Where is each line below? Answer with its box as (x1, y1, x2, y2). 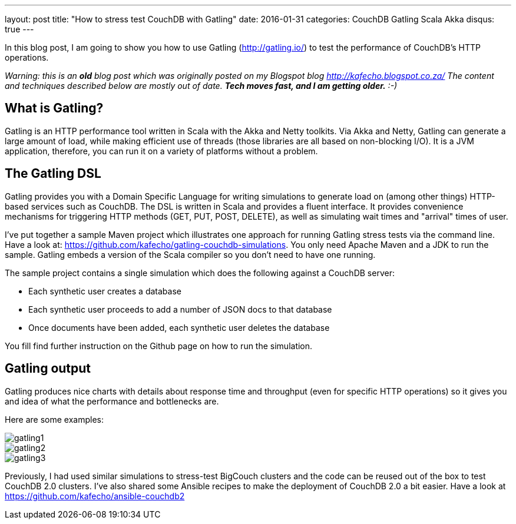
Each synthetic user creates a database (28, 286, 181, 296)
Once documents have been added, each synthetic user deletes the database (28, 322, 330, 333)
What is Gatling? (5, 101, 104, 116)
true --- (5, 24, 34, 34)
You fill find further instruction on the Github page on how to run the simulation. (5, 340, 313, 351)
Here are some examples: (5, 414, 104, 424)
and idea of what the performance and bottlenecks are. (5, 396, 219, 406)
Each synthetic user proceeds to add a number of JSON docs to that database (28, 304, 332, 314)
